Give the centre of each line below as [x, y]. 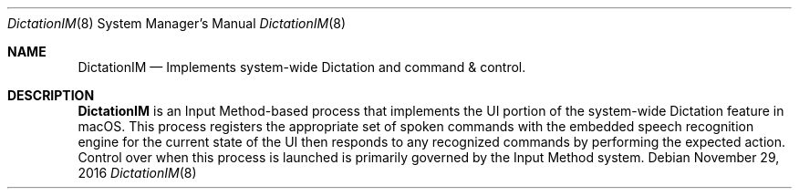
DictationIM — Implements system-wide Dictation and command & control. [302, 67]
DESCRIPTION [51, 95]
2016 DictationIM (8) [137, 173]
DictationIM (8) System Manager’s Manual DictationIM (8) [177, 23]
